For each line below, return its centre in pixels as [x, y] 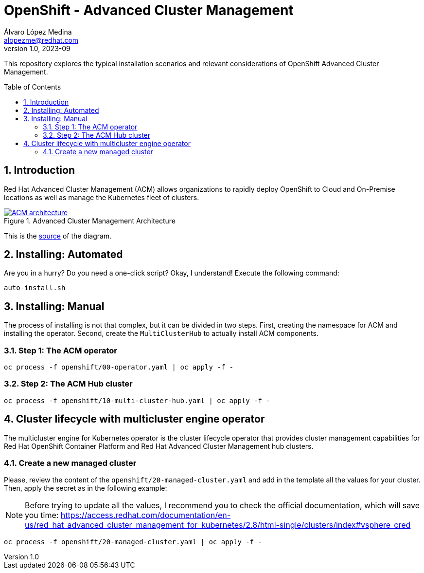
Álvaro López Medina [38, 32]
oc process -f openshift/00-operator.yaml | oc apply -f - [119, 367]
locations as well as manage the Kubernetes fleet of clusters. [102, 197]
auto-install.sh [35, 288]
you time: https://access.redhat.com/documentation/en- [128, 515]
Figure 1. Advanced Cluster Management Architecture [90, 221]
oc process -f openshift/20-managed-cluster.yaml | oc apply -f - [133, 542]
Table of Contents [33, 87]
